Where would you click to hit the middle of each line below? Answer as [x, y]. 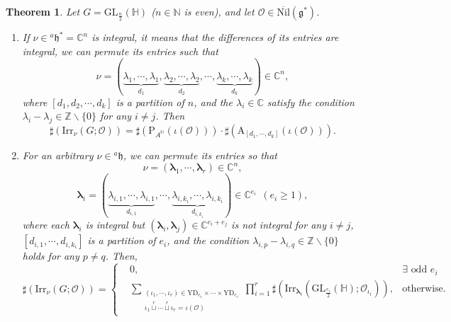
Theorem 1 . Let [43, 11]
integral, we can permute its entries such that [120, 51]
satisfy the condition [311, 102]
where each [46, 225]
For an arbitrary [58, 155]
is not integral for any [279, 225]
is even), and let [219, 11]
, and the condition [208, 240]
